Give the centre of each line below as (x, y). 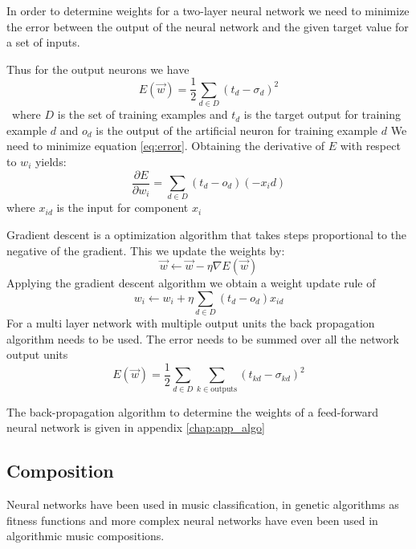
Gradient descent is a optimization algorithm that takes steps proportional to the (207, 234)
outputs (224, 389)
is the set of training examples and (143, 114)
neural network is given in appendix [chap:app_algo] (136, 427)
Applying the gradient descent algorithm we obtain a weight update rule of (191, 283)
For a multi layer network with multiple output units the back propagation (191, 323)
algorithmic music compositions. (86, 536)
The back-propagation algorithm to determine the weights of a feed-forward (193, 411)
